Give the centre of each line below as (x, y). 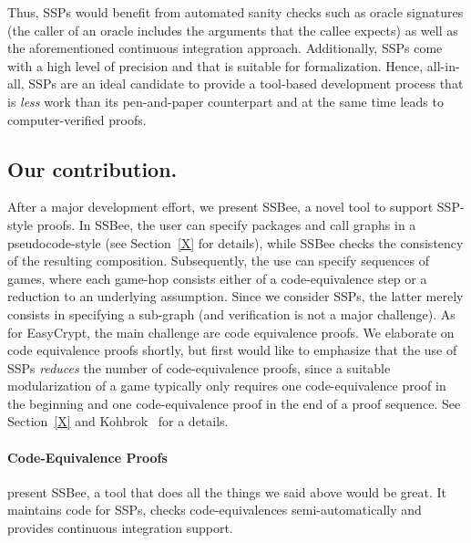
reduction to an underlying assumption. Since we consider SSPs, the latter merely (235, 296)
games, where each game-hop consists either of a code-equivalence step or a (217, 278)
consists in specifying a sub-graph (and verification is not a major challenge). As (231, 313)
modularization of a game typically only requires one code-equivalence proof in (227, 386)
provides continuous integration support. (120, 528)
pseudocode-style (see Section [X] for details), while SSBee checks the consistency (235, 242)
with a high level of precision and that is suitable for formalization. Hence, (215, 65)
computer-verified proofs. (77, 119)
